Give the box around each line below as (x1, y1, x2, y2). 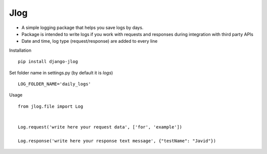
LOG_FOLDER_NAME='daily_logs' (18, 81, 91, 87)
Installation (9, 47, 32, 53)
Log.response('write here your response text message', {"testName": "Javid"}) (18, 138, 216, 144)
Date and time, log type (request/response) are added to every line (21, 38, 158, 44)
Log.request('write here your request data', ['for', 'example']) (18, 124, 182, 130)
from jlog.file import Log (18, 103, 84, 109)
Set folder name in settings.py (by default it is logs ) (9, 69, 113, 76)
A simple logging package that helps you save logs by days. (21, 25, 143, 31)
